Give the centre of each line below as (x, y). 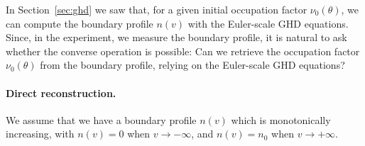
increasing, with (40, 134)
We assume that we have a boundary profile (101, 119)
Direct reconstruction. (61, 92)
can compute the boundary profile (80, 23)
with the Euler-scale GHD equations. (268, 23)
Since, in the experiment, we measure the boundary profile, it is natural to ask (176, 37)
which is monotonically (281, 119)
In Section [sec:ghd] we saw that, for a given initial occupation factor (157, 9)
